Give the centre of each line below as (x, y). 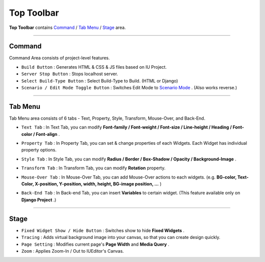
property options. (39, 150)
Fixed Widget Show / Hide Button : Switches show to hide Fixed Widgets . (103, 230)
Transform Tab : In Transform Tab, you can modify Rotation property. (93, 168)
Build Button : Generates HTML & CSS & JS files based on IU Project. (94, 67)
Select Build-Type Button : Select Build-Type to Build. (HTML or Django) (100, 80)
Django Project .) (39, 200)
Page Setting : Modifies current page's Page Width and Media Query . (95, 244)
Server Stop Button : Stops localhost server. (70, 74)
